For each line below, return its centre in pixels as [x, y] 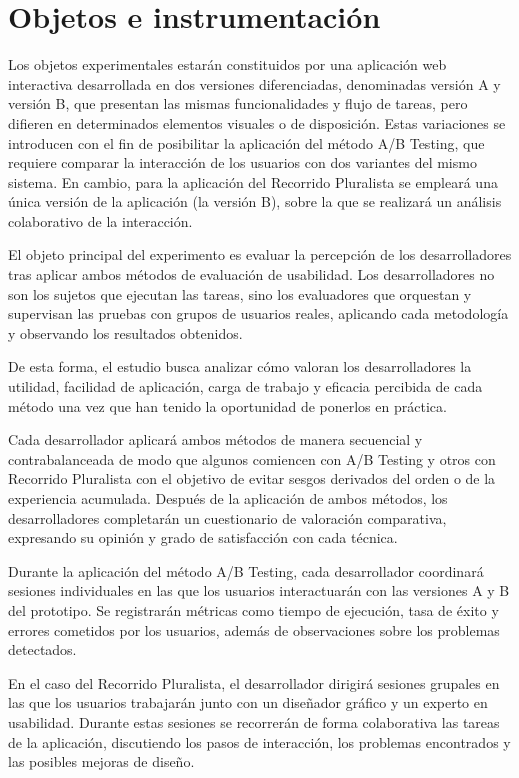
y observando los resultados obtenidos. [125, 332]
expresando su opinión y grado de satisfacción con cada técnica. [203, 537]
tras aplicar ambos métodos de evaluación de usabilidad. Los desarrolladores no [251, 274]
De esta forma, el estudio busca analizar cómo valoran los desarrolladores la [240, 366]
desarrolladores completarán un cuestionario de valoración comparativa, [227, 517]
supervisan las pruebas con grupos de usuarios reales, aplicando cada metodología [258, 313]
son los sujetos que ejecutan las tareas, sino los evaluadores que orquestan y [240, 293]
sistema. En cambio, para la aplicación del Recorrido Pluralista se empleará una [253, 181]
